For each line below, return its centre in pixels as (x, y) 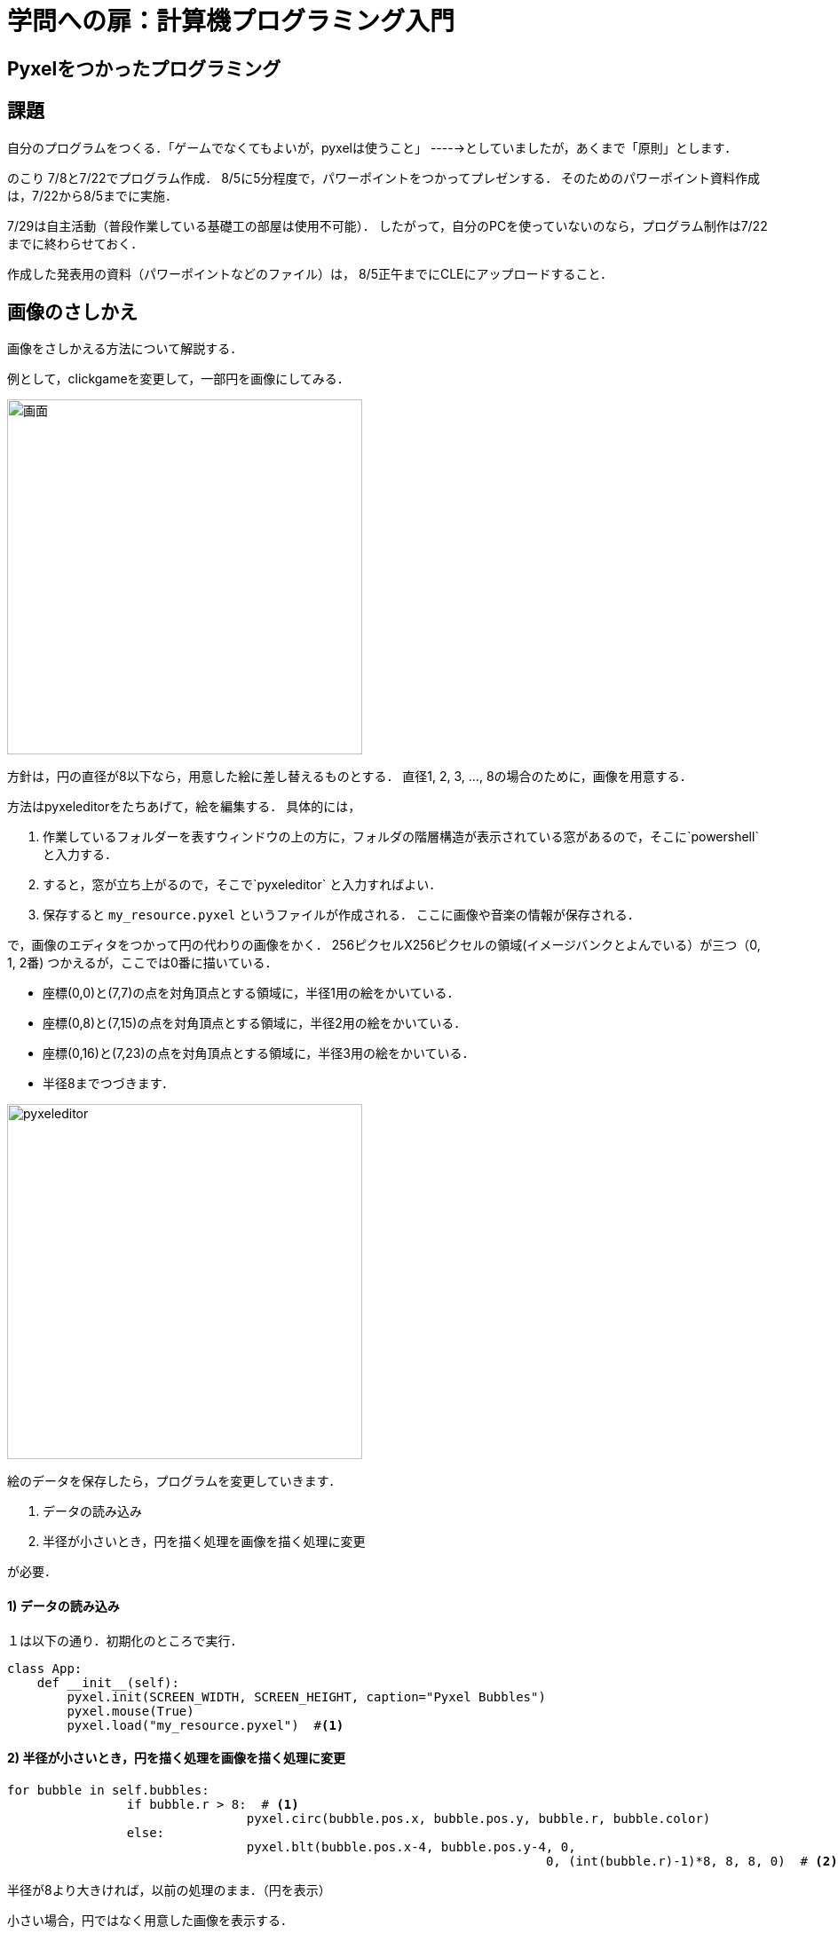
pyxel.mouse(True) (130, 1711)
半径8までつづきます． (109, 1084)
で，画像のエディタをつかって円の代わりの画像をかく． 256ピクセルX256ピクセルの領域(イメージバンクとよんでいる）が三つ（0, (384, 945)
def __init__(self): (108, 1682)
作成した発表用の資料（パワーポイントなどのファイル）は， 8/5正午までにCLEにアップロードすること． (310, 273)
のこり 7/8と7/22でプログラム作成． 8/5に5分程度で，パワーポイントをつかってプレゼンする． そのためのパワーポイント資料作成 (384, 178)
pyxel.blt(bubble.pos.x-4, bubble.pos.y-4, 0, (411, 1846)
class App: (45, 1668)
